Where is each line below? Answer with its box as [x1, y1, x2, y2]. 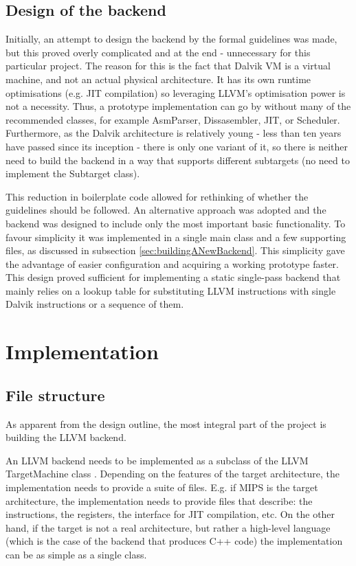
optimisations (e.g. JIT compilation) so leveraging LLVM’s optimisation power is [5, 85, 346, 100]
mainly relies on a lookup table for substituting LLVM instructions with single [5, 283, 336, 297]
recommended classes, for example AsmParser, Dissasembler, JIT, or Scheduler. [5, 112, 340, 126]
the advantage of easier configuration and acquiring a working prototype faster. [5, 256, 339, 271]
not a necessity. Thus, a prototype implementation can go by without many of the [5, 99, 351, 113]
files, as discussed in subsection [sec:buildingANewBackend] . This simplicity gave [5, 243, 345, 258]
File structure [5, 384, 105, 405]
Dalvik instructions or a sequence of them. [5, 297, 184, 311]
